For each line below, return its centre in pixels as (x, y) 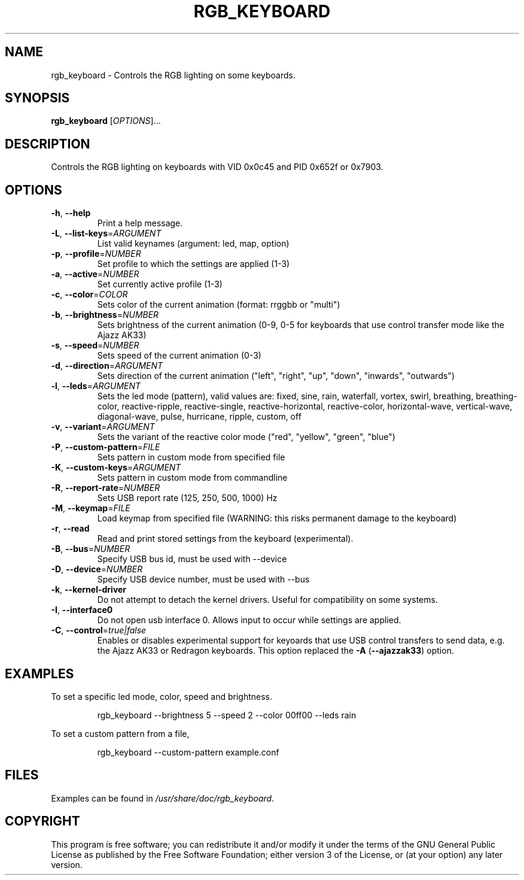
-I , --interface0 (82, 610)
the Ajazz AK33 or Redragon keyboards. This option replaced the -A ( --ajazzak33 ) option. (275, 651)
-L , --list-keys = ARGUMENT (106, 233)
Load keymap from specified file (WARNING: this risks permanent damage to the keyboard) (277, 518)
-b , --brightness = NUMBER (105, 315)
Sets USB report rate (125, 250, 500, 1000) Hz (187, 498)
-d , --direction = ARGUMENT (107, 366)
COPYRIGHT (42, 821)
